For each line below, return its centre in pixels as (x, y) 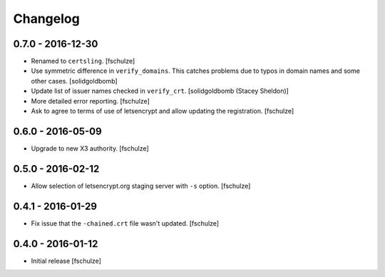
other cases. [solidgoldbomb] (74, 81)
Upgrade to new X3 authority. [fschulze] (90, 148)
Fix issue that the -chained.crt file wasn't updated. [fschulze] (125, 223)
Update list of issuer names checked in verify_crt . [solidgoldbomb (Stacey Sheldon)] (160, 91)
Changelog (46, 19)
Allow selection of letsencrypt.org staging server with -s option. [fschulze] (141, 186)
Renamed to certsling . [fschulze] (83, 61)
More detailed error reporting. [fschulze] (90, 101)
